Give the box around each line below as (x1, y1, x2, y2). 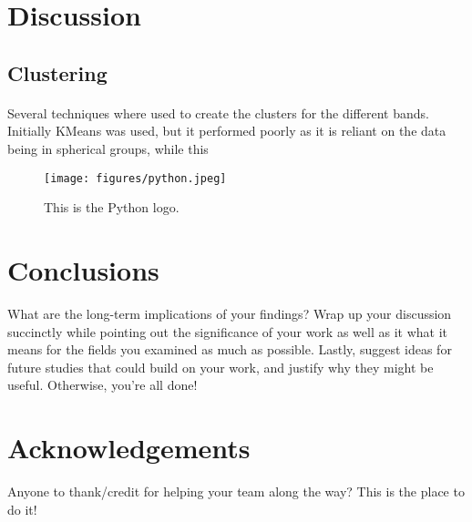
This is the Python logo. (44, 198, 180, 217)
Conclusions (7, 251, 159, 288)
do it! (7, 499, 37, 518)
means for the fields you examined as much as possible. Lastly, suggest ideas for (7, 340, 452, 359)
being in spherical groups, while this (7, 138, 209, 158)
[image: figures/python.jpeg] (44, 171, 227, 185)
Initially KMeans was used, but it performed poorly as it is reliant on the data (7, 121, 446, 140)
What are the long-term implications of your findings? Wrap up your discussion (7, 303, 452, 322)
